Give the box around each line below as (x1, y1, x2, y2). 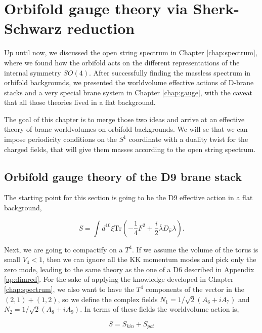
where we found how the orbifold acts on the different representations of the (4, 57, 240, 67)
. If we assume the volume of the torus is (132, 244, 258, 254)
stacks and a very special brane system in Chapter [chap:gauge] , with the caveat (4, 87, 252, 97)
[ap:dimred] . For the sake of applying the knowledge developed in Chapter (4, 274, 234, 284)
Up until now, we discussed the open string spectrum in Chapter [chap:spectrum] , (4, 47, 257, 58)
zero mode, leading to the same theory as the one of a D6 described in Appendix (4, 264, 254, 274)
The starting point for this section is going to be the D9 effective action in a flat (4, 192, 253, 203)
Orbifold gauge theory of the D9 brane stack (4, 168, 242, 184)
